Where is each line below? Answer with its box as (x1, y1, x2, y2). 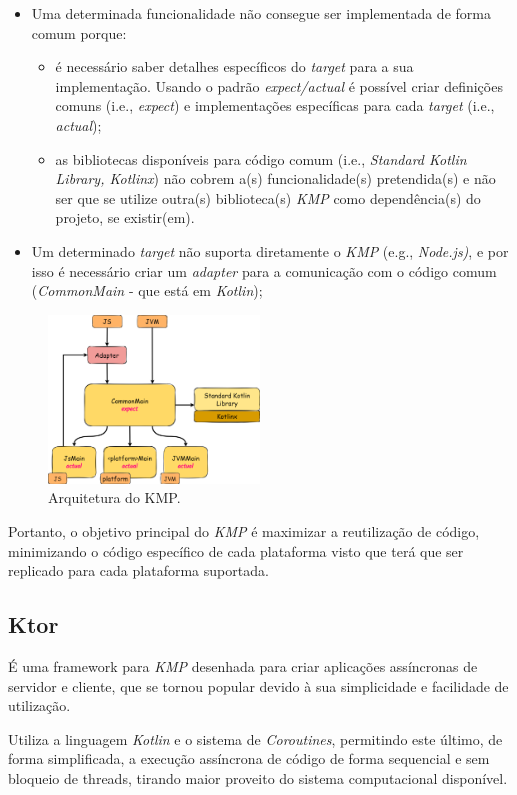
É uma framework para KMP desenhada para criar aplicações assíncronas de (8, 656, 478, 677)
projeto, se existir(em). (55, 207, 195, 228)
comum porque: (31, 22, 127, 43)
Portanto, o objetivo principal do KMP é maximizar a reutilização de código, (8, 521, 480, 542)
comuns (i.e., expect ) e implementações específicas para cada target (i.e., (55, 95, 495, 116)
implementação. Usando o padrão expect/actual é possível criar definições (55, 75, 503, 96)
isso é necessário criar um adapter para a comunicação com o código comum (31, 260, 497, 281)
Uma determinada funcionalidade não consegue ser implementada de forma (31, 3, 491, 23)
